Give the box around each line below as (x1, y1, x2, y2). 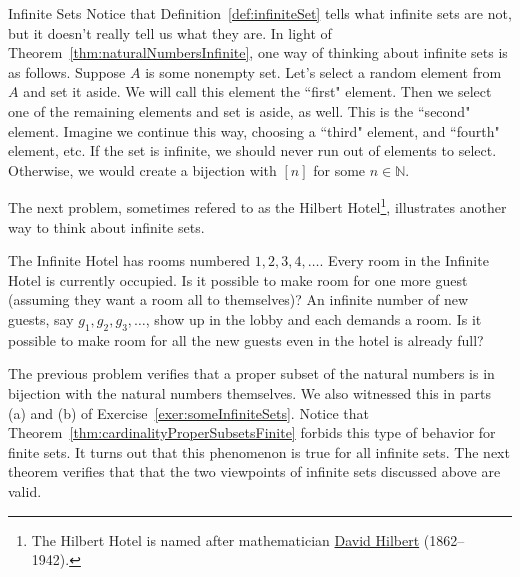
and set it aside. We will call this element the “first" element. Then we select (23, 81, 492, 102)
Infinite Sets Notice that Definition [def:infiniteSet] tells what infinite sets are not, (8, 3, 512, 23)
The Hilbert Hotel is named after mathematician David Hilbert (31, 529, 420, 550)
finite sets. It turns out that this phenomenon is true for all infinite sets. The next (8, 441, 510, 462)
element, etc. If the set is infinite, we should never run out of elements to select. (8, 140, 497, 161)
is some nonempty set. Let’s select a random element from (145, 61, 502, 82)
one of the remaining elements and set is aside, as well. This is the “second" (8, 100, 471, 121)
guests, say (8, 308, 74, 329)
